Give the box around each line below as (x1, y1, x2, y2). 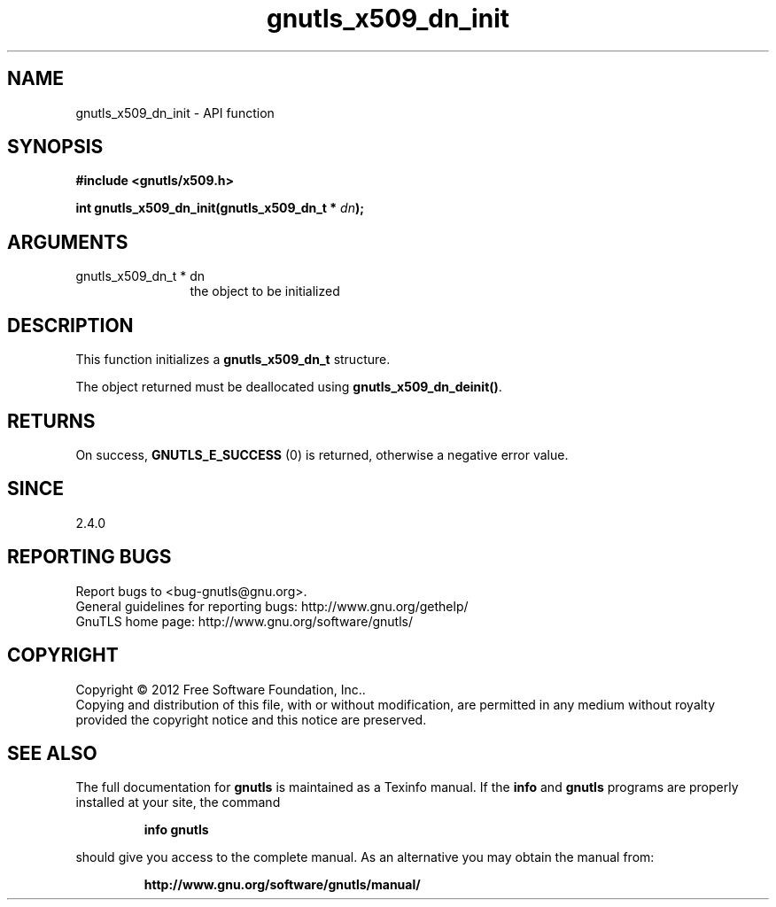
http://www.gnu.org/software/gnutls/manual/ (144, 877, 421, 893)
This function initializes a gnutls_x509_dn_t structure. (75, 352, 391, 368)
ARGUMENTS (7, 230, 128, 253)
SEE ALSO (7, 741, 97, 764)
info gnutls (144, 822, 209, 838)
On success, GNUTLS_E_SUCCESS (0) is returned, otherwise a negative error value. (75, 446, 569, 462)
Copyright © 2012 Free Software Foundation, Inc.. (75, 681, 366, 697)
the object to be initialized (190, 283, 340, 299)
